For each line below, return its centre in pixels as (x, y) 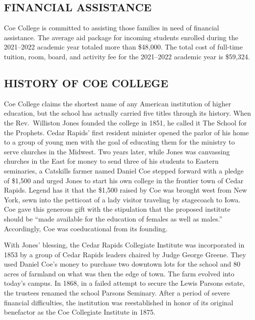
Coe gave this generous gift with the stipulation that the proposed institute (117, 209)
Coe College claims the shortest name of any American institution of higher (118, 103)
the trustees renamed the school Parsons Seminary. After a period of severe (117, 293)
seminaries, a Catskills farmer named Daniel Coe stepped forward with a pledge (124, 170)
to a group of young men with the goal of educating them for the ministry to (119, 142)
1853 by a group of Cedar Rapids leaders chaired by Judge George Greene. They (125, 254)
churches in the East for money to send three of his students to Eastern (111, 161)
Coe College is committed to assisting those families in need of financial (112, 28)
